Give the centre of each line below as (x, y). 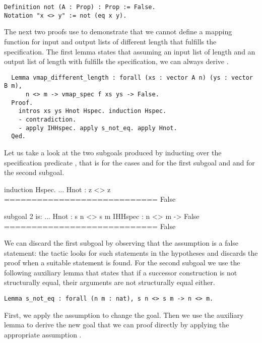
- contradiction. (47, 119)
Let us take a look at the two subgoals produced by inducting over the (113, 152)
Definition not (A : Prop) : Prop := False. (80, 7)
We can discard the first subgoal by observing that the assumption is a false (121, 243)
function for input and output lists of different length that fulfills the (110, 41)
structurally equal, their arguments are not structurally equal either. (110, 282)
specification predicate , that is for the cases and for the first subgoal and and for (129, 162)
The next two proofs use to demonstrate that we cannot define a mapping (118, 32)
